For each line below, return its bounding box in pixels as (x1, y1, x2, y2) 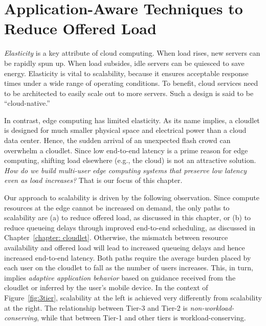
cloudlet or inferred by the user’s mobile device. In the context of (4, 282, 208, 293)
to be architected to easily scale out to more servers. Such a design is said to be (4, 87, 254, 98)
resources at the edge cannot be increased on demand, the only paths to (4, 202, 230, 213)
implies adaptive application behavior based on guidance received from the (4, 272, 236, 283)
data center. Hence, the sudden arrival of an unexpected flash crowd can (4, 135, 231, 146)
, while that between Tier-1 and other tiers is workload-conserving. (36, 312, 246, 323)
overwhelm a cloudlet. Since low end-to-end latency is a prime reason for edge (4, 145, 248, 155)
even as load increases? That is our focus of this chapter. (4, 175, 183, 185)
